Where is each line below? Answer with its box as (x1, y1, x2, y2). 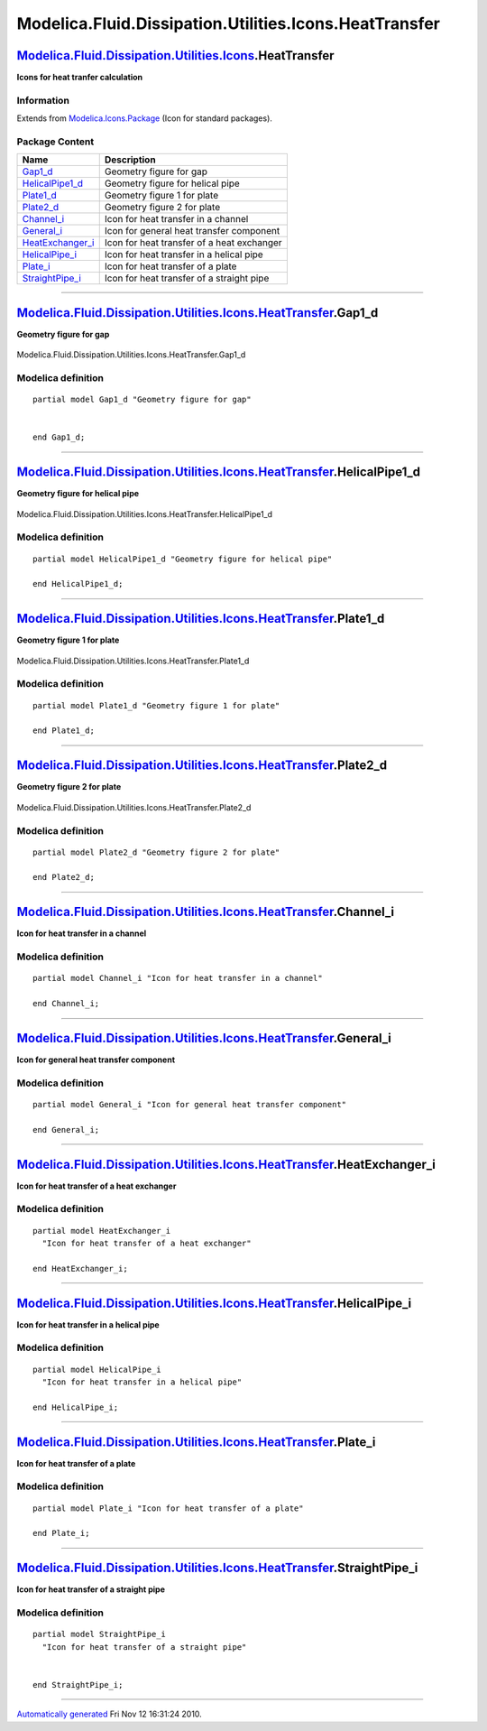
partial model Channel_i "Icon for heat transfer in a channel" (32, 973, 324, 984)
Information (16, 94, 69, 106)
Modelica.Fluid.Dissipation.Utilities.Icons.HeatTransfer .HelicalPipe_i (16, 1295, 412, 1310)
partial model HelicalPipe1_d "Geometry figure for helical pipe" (32, 553, 333, 564)
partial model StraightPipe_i (32, 1629, 167, 1640)
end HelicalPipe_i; (32, 1402, 119, 1412)
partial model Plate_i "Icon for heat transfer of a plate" (32, 1503, 304, 1513)
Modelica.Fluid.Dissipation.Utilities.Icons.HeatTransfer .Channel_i (16, 904, 395, 920)
